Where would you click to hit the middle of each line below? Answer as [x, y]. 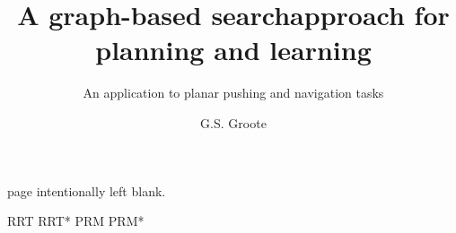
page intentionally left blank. [87, 190]
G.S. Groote [233, 122]
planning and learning [233, 50]
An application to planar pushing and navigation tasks [233, 93]
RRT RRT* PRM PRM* [76, 221]
